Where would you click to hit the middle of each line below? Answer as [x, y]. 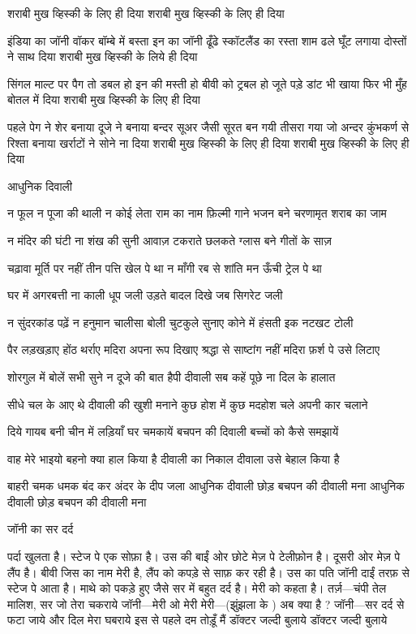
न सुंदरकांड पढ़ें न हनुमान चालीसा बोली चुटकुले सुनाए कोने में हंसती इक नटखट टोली [180, 322]
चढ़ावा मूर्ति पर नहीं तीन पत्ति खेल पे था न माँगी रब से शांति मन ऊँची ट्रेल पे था [165, 267]
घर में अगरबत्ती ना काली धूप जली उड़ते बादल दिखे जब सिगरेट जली [145, 295]
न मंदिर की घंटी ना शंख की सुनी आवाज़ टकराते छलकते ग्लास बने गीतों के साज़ [169, 240]
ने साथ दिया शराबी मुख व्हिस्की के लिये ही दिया [103, 56]
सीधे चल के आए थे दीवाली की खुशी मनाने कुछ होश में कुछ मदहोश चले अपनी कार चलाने [188, 404]
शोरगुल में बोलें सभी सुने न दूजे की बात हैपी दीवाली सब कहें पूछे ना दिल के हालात [172, 376]
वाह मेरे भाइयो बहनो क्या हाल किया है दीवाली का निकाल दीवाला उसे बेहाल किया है [174, 458]
